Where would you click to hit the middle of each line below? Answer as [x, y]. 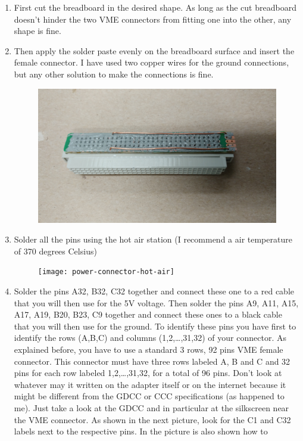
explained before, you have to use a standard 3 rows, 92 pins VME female [149, 350]
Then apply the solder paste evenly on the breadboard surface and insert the [154, 50]
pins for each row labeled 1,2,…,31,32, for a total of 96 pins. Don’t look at [148, 373]
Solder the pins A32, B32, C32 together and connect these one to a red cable [154, 291]
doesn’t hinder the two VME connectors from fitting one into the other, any [153, 19]
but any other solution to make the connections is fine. [114, 74]
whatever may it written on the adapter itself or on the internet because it [150, 384]
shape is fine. [38, 31]
